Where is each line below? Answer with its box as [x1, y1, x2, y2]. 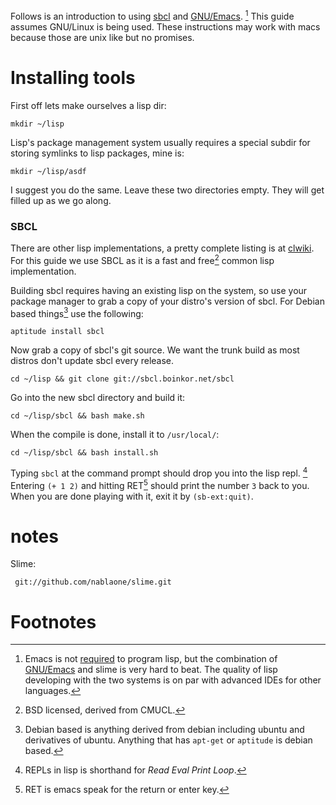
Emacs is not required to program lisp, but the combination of [24, 653, 278, 665]
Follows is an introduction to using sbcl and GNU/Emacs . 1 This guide [10, 9, 295, 22]
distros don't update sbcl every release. [10, 355, 175, 367]
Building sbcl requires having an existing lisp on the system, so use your [10, 284, 308, 296]
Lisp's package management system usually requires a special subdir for [10, 136, 311, 148]
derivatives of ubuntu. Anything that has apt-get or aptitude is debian [24, 734, 313, 746]
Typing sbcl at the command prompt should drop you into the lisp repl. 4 [10, 465, 308, 479]
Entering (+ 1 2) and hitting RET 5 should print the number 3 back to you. [10, 477, 310, 491]
